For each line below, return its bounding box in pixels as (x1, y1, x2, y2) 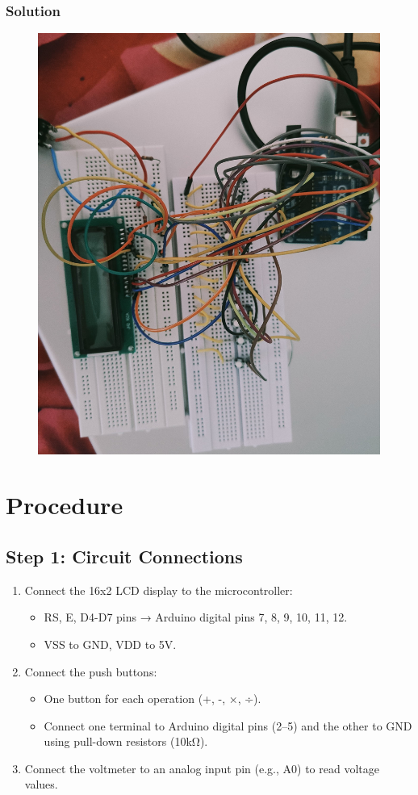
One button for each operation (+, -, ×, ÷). (44, 690, 261, 707)
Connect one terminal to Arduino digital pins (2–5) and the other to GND (44, 717, 412, 734)
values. (24, 776, 58, 793)
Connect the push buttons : (24, 663, 157, 680)
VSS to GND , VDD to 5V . (44, 635, 177, 652)
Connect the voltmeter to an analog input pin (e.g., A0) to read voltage (24, 759, 379, 776)
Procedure (6, 488, 123, 521)
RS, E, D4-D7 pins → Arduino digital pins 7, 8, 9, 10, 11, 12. (44, 609, 348, 626)
